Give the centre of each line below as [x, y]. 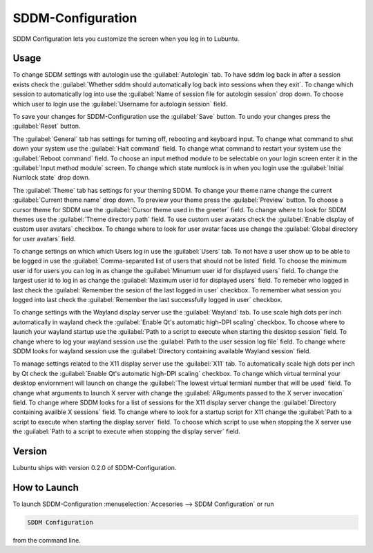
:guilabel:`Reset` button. [47, 126]
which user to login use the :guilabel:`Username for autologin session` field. [120, 104]
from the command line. [47, 540]
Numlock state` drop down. [51, 178]
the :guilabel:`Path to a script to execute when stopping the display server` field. [127, 431]
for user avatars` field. [44, 238]
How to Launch [46, 487]
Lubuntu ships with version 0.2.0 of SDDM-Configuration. [95, 468]
